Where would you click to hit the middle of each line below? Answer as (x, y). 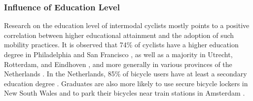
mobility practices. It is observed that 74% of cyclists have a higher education (121, 45)
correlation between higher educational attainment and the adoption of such (119, 35)
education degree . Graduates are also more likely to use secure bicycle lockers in (126, 83)
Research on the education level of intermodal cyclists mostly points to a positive (127, 25)
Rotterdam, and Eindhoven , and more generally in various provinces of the (118, 64)
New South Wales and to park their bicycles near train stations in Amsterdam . (125, 93)
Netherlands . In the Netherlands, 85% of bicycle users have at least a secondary (126, 74)
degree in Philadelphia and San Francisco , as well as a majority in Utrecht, (118, 54)
